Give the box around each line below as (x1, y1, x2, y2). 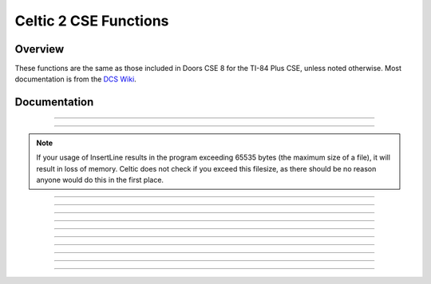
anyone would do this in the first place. (36, 176, 164, 185)
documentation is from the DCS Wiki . (14, 74, 137, 84)
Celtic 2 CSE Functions (14, 12, 169, 30)
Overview (14, 42, 65, 56)
